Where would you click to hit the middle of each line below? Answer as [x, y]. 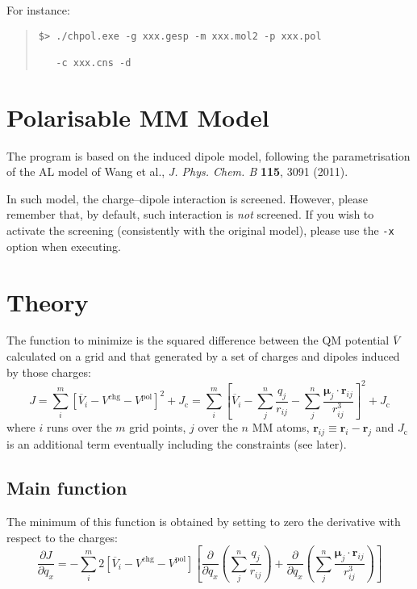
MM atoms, [281, 427]
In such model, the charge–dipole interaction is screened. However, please [188, 198]
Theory [48, 301]
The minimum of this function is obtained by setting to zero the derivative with [204, 521]
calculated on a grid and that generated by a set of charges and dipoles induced [203, 356]
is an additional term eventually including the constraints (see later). [177, 444]
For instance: [38, 10]
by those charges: [49, 372]
